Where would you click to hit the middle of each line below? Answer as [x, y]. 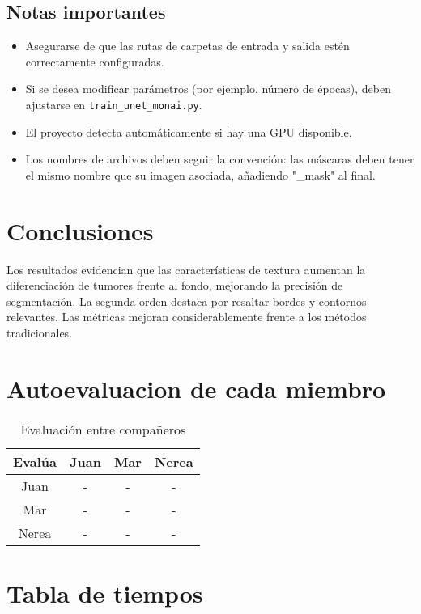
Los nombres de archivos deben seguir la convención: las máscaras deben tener [220, 159]
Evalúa [35, 461]
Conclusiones [80, 230]
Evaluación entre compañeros [103, 429]
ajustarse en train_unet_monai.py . [114, 104]
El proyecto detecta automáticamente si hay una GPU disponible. [189, 131]
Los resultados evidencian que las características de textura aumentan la [186, 269]
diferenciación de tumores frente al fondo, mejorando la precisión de [175, 285]
